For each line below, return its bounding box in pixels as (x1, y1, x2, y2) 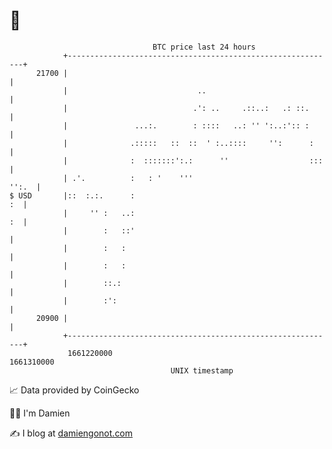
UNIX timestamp (170, 365, 234, 376)
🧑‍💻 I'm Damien (9, 407, 71, 419)
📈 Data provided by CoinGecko (9, 384, 140, 396)
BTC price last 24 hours (152, 42, 256, 52)
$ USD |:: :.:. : (9, 190, 136, 201)
